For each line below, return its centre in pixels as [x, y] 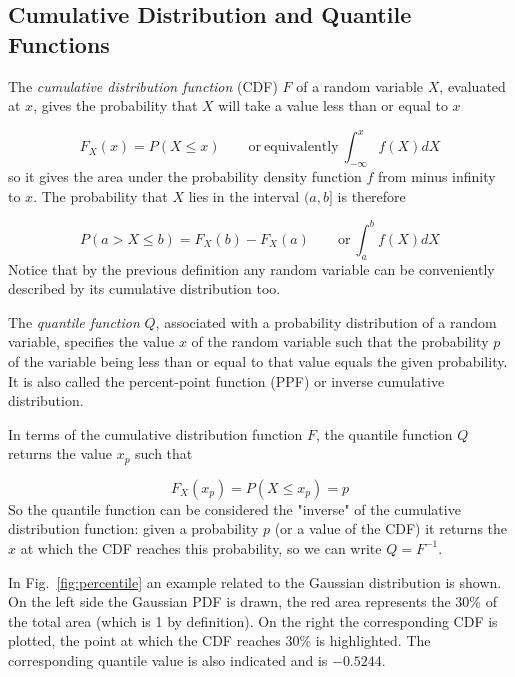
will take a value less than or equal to [333, 105]
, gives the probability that [115, 105]
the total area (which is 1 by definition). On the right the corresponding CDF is [253, 620]
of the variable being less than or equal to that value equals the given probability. [258, 360]
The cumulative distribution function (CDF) [143, 85]
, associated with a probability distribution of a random [326, 321]
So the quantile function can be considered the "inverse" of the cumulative [234, 508]
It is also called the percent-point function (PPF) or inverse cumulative [226, 380]
